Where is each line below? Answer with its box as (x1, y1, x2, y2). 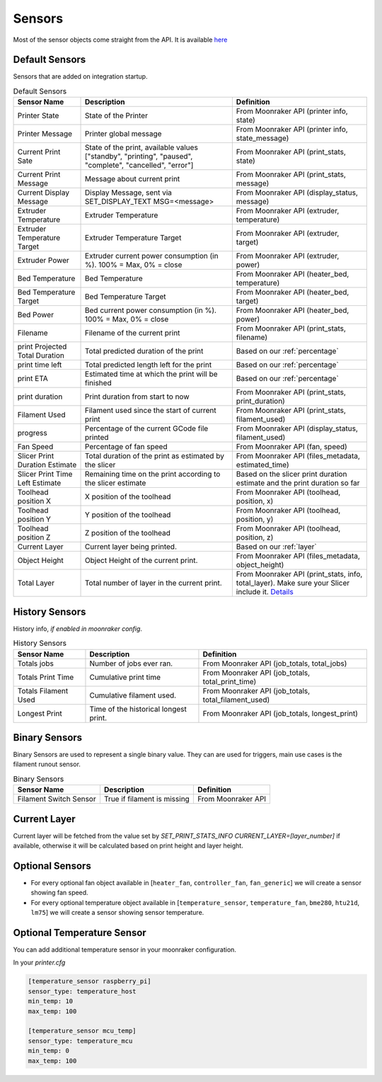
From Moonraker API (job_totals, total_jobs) (202, 659, 347, 668)
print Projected (17, 342, 67, 352)
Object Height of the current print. (85, 556, 198, 566)
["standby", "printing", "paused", (85, 152, 193, 161)
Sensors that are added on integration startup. (13, 72, 148, 81)
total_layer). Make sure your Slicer (236, 578, 350, 588)
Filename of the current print (85, 328, 180, 338)
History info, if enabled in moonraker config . (13, 624, 143, 633)
